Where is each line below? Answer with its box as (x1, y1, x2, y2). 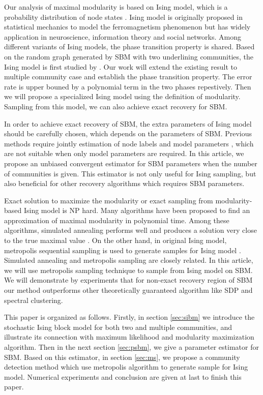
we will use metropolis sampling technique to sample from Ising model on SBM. (4, 264, 253, 275)
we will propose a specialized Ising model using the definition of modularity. (4, 91, 241, 102)
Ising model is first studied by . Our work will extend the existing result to (4, 61, 237, 72)
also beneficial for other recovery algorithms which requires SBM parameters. (4, 178, 245, 189)
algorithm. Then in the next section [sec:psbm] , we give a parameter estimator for (4, 342, 259, 352)
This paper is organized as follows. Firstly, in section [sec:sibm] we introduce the (4, 312, 255, 322)
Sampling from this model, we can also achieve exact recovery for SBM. (4, 101, 227, 111)
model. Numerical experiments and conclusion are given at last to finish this (4, 371, 242, 382)
